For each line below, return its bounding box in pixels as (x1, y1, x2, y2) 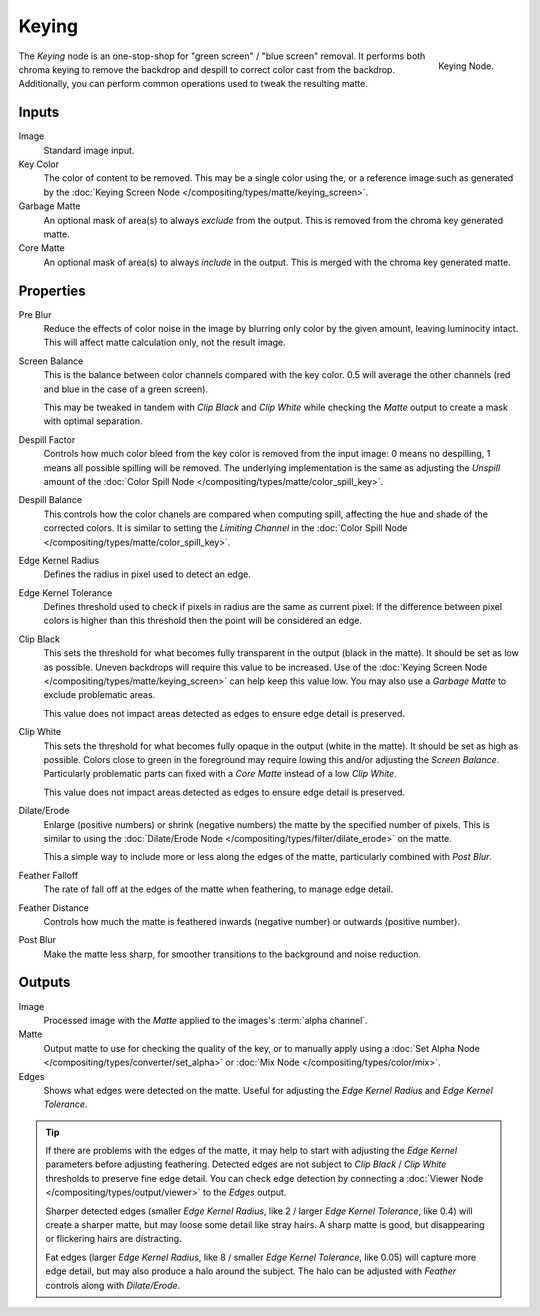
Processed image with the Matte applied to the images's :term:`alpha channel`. (43, 1014, 369, 1026)
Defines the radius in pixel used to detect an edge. (43, 568, 252, 580)
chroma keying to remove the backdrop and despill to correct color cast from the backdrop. (18, 63, 395, 75)
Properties (18, 282, 86, 299)
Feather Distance (18, 901, 89, 914)
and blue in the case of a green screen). (43, 383, 209, 395)
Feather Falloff (18, 869, 79, 881)
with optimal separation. (43, 415, 143, 427)
